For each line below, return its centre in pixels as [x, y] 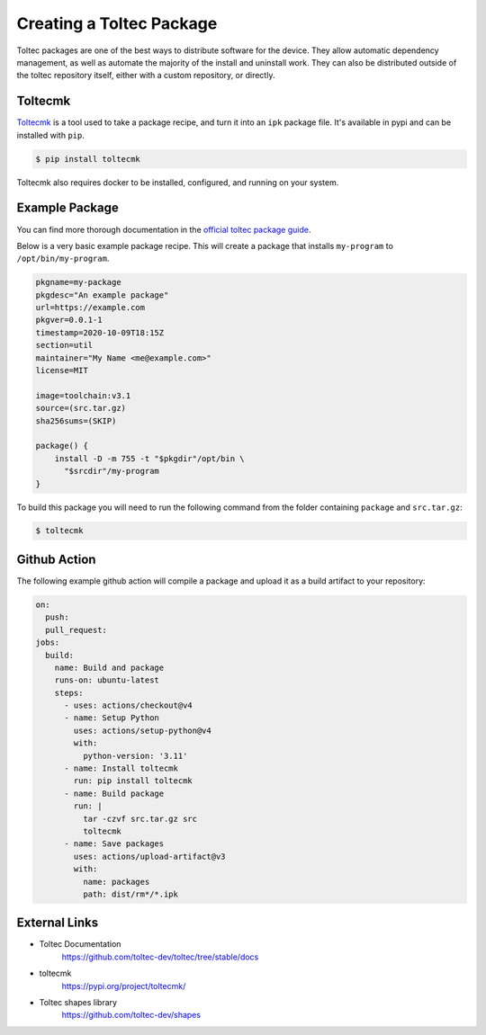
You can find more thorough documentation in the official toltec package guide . [164, 229]
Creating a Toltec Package [117, 23]
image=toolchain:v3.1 [83, 395]
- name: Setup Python [112, 718]
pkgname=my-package [78, 282]
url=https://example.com [90, 308]
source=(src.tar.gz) [81, 408]
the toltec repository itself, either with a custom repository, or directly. [146, 76]
